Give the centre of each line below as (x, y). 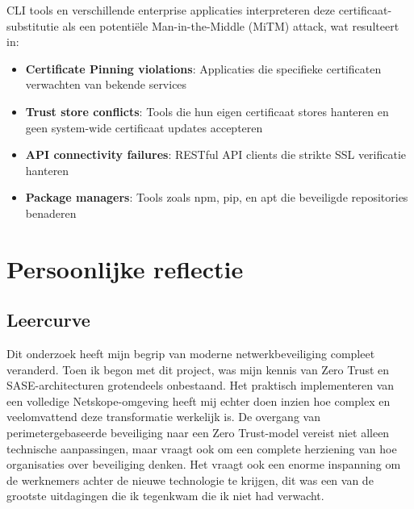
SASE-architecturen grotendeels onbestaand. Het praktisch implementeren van (201, 385)
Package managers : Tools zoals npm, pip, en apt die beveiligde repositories (217, 197)
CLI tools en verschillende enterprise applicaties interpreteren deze (171, 10)
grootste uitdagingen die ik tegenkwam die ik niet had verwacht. (165, 496)
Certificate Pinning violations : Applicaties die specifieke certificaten (203, 68)
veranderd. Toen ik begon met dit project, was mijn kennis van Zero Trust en (198, 369)
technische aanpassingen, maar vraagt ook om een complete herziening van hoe (202, 448)
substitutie (33, 25)
